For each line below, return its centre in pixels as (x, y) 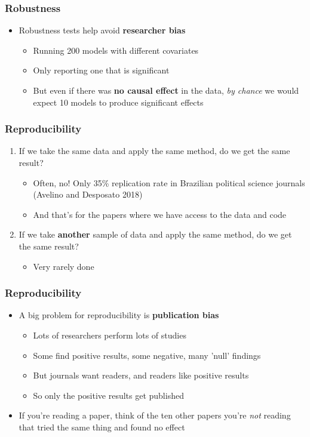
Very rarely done (64, 266)
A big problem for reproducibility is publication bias (119, 315)
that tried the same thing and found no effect (102, 427)
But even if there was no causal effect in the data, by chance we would (166, 90)
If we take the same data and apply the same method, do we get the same (154, 151)
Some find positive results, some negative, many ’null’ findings (147, 355)
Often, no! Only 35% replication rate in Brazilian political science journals (169, 182)
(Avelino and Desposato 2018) (88, 194)
